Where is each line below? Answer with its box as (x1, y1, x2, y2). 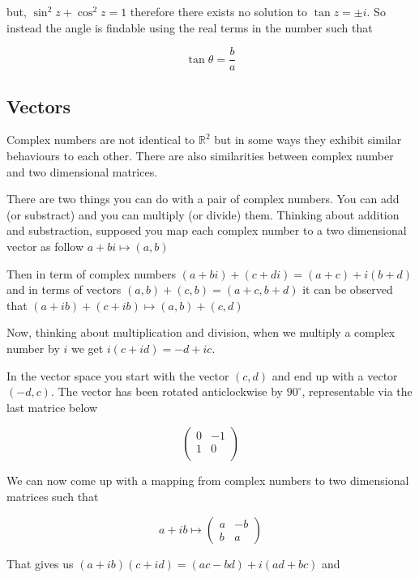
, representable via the (301, 383, 413, 400)
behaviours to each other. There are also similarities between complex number (6, 147, 394, 164)
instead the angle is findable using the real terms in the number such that (6, 19, 373, 36)
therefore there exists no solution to (130, 3, 307, 19)
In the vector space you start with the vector (6, 367, 229, 384)
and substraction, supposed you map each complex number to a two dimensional (6, 222, 407, 239)
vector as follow (6, 238, 83, 255)
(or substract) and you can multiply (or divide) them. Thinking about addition (6, 206, 400, 223)
